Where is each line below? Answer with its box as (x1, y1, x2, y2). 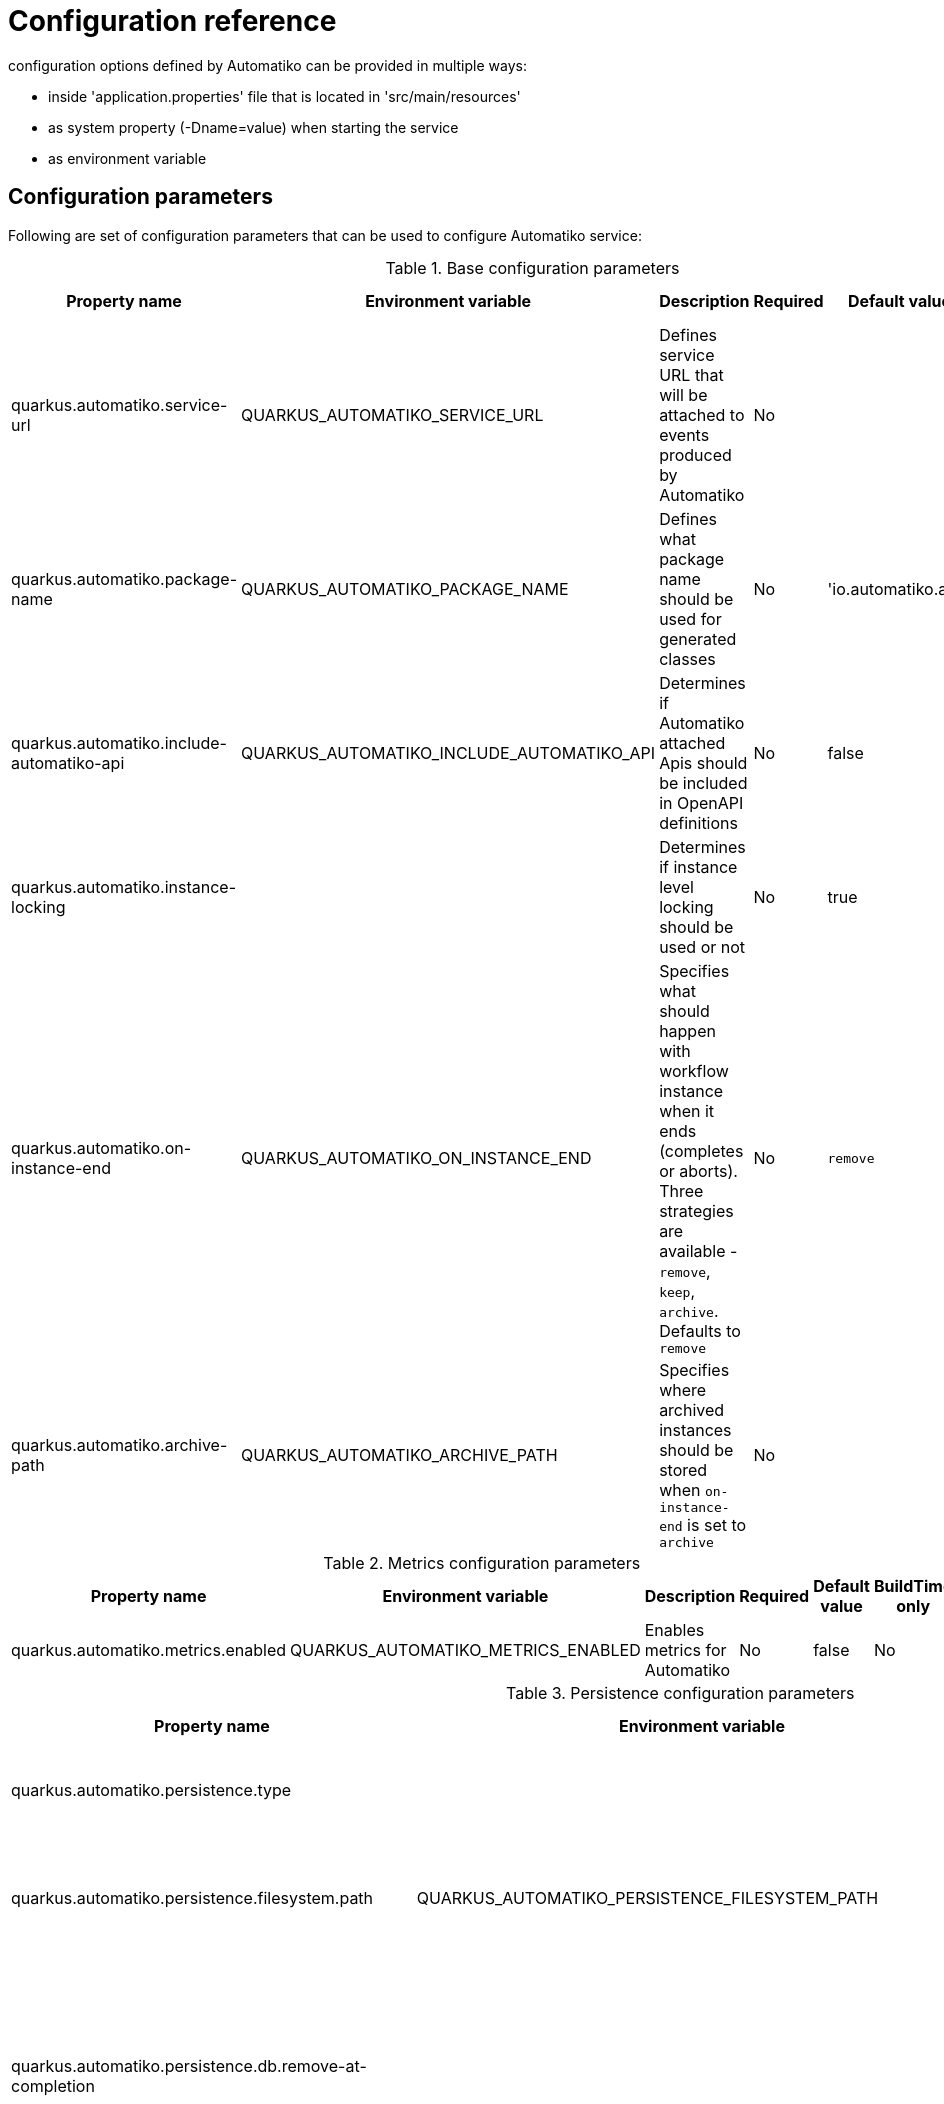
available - (659, 1240, 738, 1261)
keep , (659, 1280, 696, 1301)
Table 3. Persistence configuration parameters (506, 1682, 855, 1703)
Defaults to (659, 1320, 741, 1341)
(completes (659, 1140, 744, 1161)
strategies (659, 1200, 734, 1221)
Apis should (659, 752, 748, 773)
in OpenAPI (659, 792, 744, 813)
